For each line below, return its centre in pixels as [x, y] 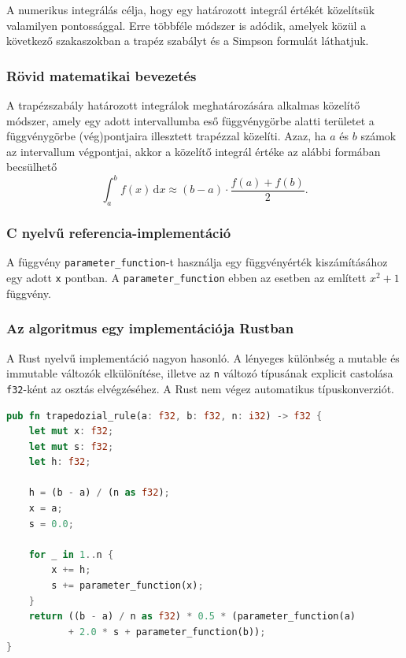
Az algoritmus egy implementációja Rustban [150, 328]
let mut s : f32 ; [71, 446]
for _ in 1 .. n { [71, 554]
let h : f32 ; [60, 462]
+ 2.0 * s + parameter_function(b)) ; [167, 632]
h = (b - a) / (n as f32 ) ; [99, 493]
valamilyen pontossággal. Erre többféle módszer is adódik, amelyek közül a [186, 25]
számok [378, 136]
